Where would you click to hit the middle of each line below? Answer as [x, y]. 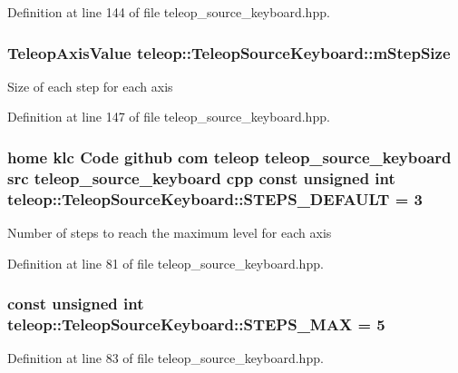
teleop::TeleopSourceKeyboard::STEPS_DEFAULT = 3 [215, 198]
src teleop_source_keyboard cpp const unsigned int [201, 177]
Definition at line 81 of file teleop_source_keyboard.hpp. [166, 263]
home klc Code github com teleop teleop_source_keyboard [229, 157]
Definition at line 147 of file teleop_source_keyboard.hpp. [169, 117]
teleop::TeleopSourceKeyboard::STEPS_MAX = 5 [196, 324]
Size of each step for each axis [90, 86]
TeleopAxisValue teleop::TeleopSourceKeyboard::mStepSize [229, 52]
